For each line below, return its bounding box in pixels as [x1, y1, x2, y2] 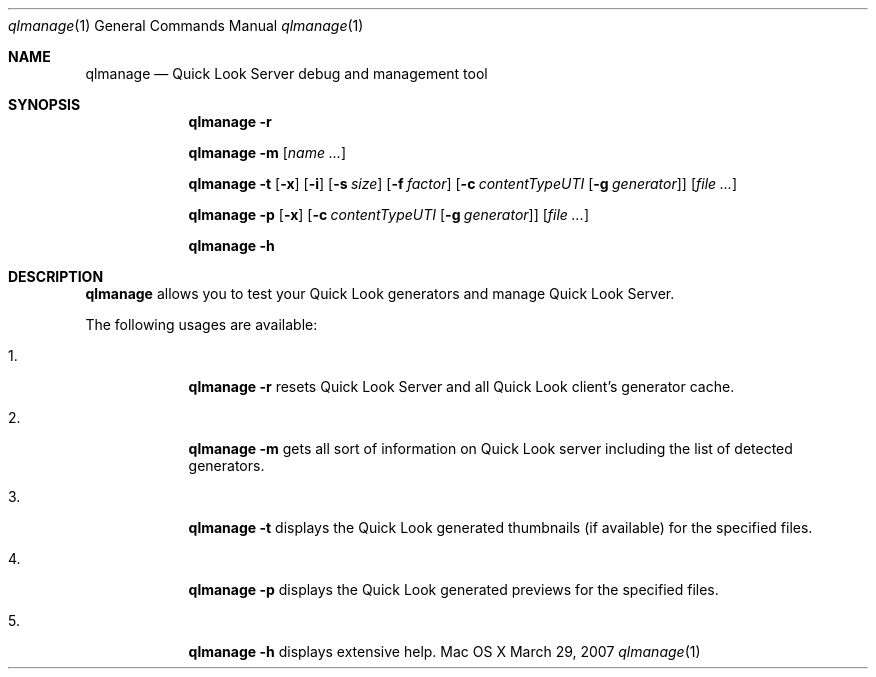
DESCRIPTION [8, 268, 104, 285]
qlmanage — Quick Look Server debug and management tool [85, 65, 488, 82]
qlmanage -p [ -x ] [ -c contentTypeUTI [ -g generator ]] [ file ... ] [188, 206, 590, 223]
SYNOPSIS [8, 96, 81, 113]
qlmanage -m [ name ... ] [188, 144, 347, 161]
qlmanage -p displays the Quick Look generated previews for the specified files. [188, 581, 719, 598]
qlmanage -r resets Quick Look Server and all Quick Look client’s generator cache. [188, 378, 735, 395]
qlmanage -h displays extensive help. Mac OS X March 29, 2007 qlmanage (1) [188, 643, 701, 660]
